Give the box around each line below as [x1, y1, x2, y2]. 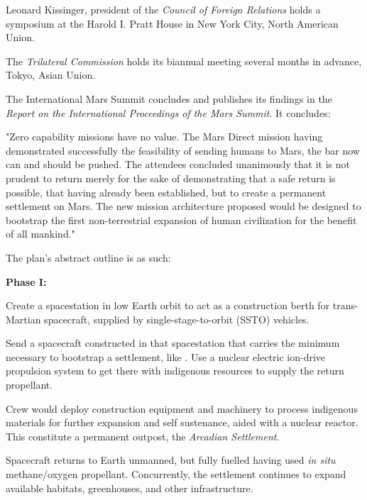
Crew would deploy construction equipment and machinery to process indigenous [6, 401, 358, 416]
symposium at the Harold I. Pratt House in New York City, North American [6, 16, 339, 30]
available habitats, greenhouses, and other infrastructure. [6, 480, 253, 495]
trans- [332, 298, 358, 313]
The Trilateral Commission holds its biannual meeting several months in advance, [6, 53, 362, 68]
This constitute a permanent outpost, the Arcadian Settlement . [6, 428, 280, 443]
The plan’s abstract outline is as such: [6, 250, 171, 265]
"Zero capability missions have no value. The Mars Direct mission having [6, 129, 323, 144]
